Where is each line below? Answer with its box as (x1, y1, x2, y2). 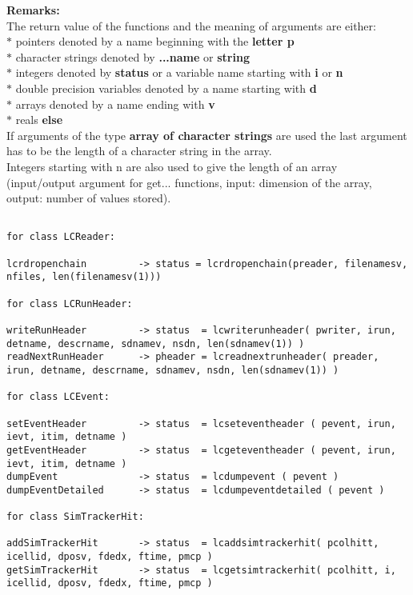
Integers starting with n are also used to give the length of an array (6, 158, 338, 174)
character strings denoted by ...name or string (15, 48, 250, 65)
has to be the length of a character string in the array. (6, 142, 272, 159)
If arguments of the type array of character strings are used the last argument (6, 126, 407, 143)
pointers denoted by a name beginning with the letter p (15, 33, 295, 50)
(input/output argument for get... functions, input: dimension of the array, (6, 174, 372, 190)
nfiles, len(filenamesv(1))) (6, 271, 162, 283)
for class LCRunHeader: (6, 297, 133, 309)
